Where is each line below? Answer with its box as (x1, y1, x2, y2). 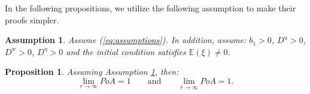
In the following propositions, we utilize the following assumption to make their (5, 2, 296, 14)
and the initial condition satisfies (66, 45, 186, 57)
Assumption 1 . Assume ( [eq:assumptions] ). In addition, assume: (5, 34, 247, 46)
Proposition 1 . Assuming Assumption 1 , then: (5, 65, 179, 78)
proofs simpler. (5, 13, 59, 26)
